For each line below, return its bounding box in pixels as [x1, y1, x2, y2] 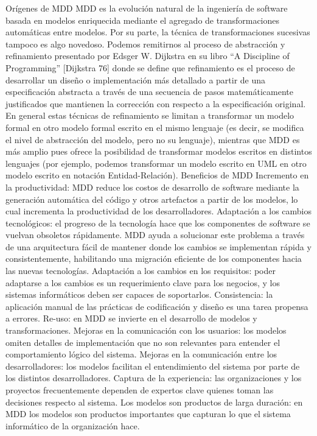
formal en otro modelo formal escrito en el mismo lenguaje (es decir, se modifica [5, 121, 304, 133]
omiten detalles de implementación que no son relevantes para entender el [5, 336, 280, 348]
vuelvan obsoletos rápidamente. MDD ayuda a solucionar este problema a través [5, 228, 305, 241]
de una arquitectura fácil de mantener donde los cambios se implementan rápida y [5, 240, 312, 253]
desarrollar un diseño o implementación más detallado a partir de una [5, 73, 266, 86]
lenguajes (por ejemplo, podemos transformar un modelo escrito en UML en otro [5, 156, 307, 169]
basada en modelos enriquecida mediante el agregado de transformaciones [5, 13, 280, 26]
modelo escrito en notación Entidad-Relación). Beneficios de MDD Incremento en [5, 169, 309, 181]
